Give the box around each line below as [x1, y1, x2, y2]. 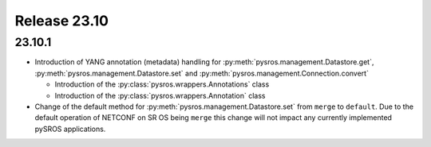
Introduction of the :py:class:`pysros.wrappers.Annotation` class [54, 91, 266, 100]
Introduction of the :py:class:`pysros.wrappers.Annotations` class [54, 79, 270, 89]
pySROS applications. [34, 124, 106, 133]
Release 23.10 [14, 12, 109, 29]
